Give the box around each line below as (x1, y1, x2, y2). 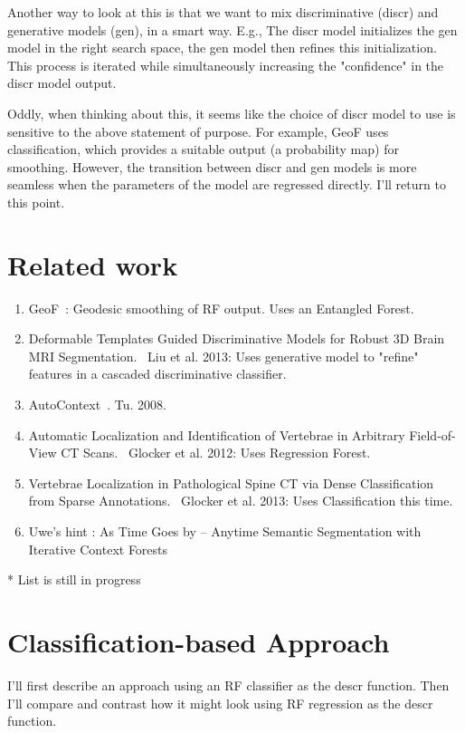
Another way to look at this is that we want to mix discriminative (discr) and (7, 3, 439, 21)
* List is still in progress (7, 570, 141, 589)
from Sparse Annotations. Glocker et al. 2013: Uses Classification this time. (28, 491, 453, 510)
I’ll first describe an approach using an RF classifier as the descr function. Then (7, 675, 450, 694)
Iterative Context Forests (28, 539, 168, 558)
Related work (7, 246, 178, 283)
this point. (7, 192, 65, 211)
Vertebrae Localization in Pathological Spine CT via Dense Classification (28, 473, 434, 492)
